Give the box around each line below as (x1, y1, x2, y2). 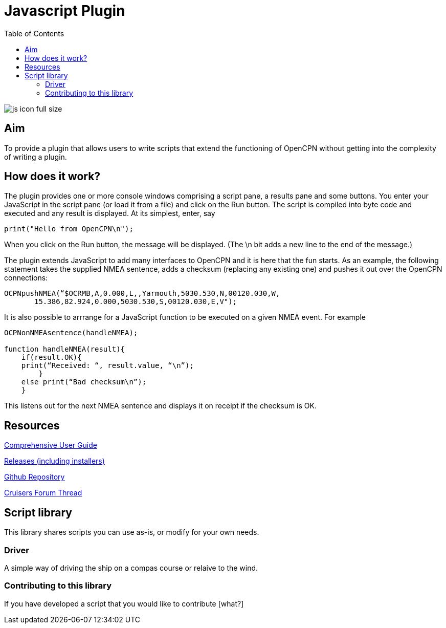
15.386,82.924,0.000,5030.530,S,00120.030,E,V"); (34, 297, 237, 306)
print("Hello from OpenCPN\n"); (4, 225, 133, 233)
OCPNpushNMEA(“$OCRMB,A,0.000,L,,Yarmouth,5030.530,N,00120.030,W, (4, 289, 280, 298)
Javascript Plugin (4, 2, 125, 19)
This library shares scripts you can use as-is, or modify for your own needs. (4, 528, 259, 537)
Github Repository (4, 472, 65, 482)
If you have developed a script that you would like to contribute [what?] (4, 599, 244, 608)
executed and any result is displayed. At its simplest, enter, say (4, 209, 215, 218)
